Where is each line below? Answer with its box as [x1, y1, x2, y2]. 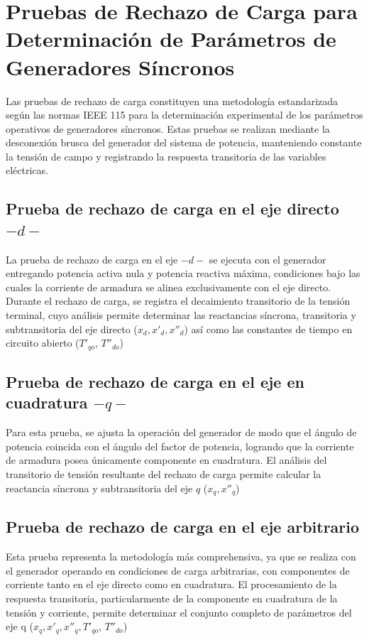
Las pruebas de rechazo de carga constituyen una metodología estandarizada [6, 93, 338, 108]
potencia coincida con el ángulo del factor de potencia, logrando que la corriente [6, 438, 354, 453]
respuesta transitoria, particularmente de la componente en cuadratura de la [6, 591, 338, 606]
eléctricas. [6, 163, 48, 178]
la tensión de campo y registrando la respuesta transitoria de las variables [6, 148, 326, 163]
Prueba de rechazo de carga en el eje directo [6, 197, 339, 219]
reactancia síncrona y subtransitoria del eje [6, 480, 193, 495]
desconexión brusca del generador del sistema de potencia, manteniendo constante [6, 135, 362, 150]
